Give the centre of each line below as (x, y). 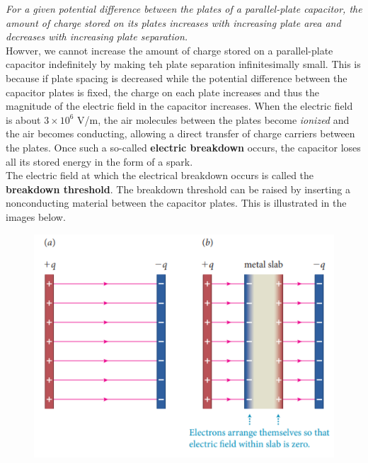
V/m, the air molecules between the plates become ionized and (213, 119)
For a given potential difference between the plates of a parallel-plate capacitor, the (184, 8)
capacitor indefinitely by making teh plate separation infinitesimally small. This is (183, 64)
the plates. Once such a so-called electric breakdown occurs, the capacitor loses (183, 147)
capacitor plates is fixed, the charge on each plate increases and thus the (163, 92)
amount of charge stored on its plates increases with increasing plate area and (173, 22)
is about (23, 119)
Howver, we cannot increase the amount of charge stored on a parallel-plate (169, 50)
